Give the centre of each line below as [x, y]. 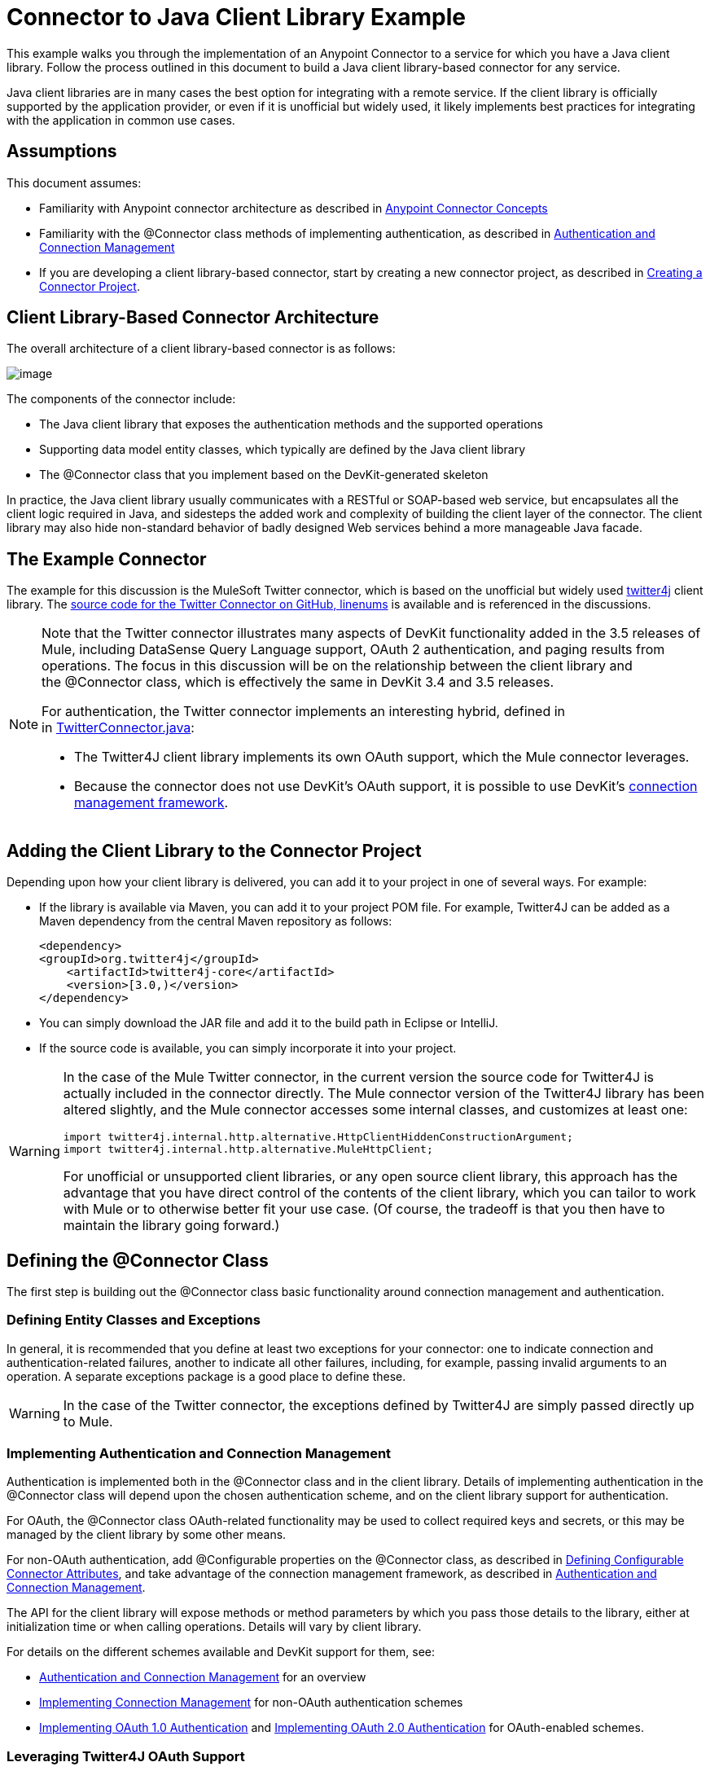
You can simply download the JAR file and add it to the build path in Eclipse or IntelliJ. [269, 1023]
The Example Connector [107, 559]
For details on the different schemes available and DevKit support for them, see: [221, 1652]
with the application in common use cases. [121, 120]
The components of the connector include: [121, 399]
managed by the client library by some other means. [147, 1535]
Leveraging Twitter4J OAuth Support [126, 1756]
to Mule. [88, 1421]
